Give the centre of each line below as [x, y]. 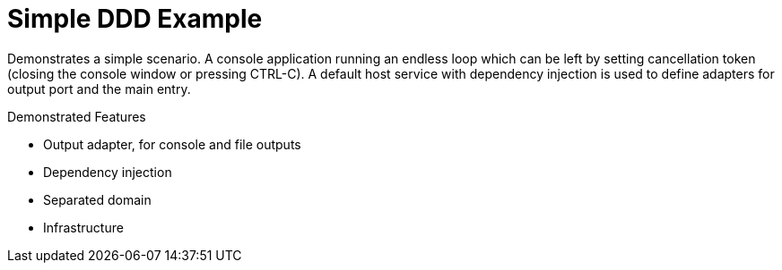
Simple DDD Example [135, 19]
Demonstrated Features [77, 116]
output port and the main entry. [99, 89]
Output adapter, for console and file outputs [172, 144]
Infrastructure [83, 227]
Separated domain [97, 199]
